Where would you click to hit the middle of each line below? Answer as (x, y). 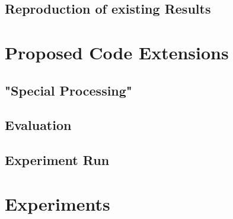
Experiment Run (57, 160)
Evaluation (38, 125)
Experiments (58, 203)
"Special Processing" (68, 90)
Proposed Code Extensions (117, 52)
